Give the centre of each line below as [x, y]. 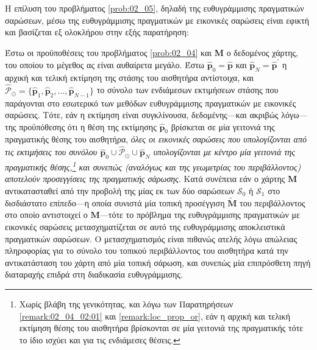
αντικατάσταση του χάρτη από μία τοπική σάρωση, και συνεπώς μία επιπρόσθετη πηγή [158, 262]
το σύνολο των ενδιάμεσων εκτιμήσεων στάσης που [187, 90]
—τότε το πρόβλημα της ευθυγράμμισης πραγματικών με [200, 215]
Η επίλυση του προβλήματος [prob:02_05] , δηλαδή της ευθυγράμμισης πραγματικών [155, 8]
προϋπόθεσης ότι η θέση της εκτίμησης [88, 126]
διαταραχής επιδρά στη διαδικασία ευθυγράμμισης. [94, 274]
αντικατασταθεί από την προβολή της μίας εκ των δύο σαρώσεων [120, 190]
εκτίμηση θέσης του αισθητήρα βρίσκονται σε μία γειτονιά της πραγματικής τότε [161, 328]
